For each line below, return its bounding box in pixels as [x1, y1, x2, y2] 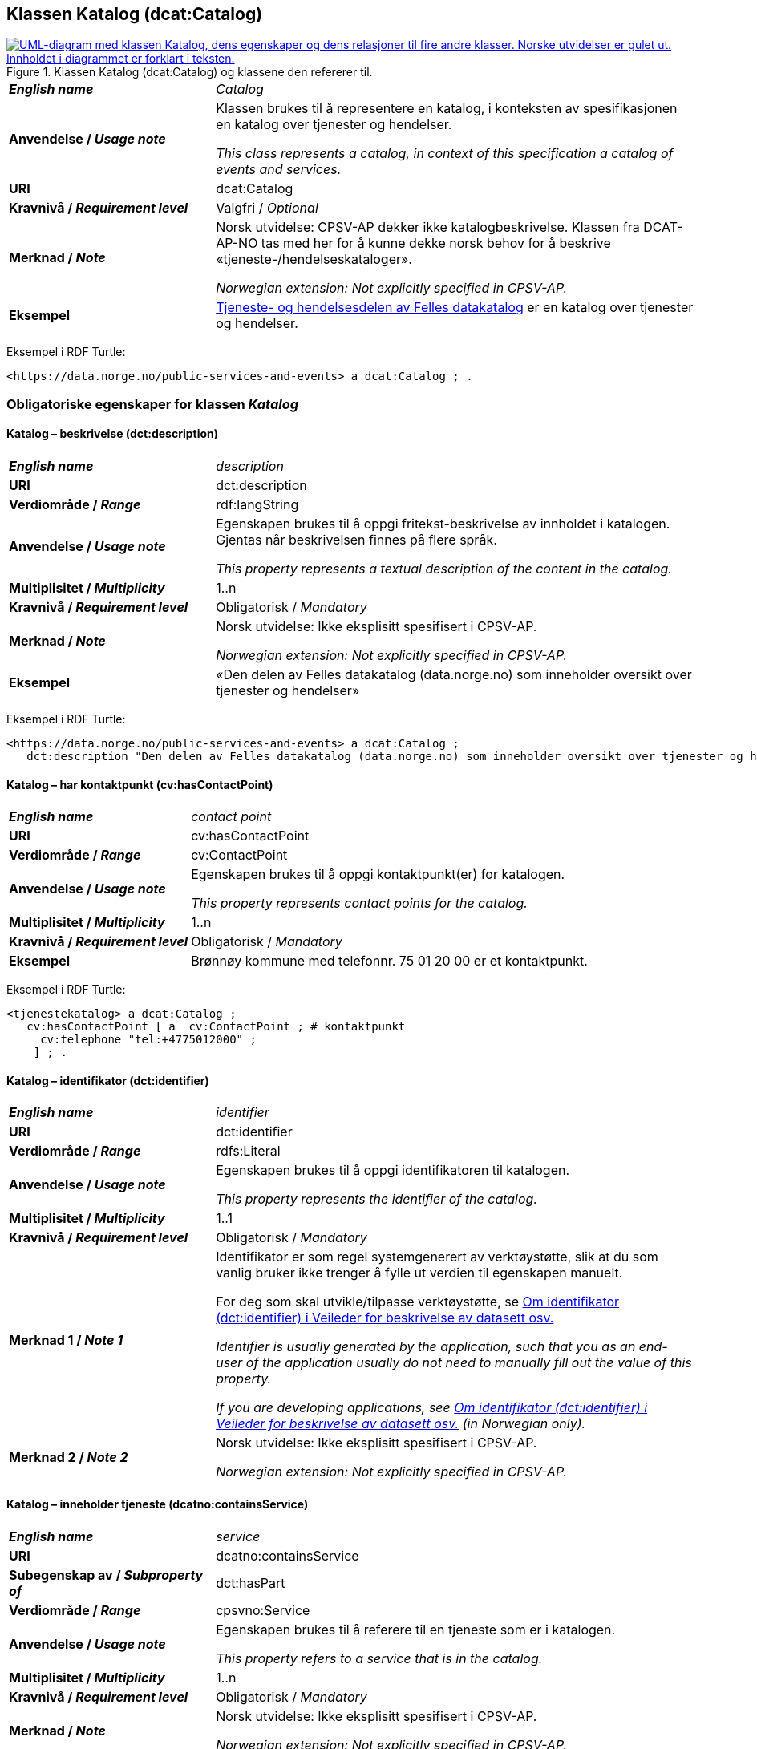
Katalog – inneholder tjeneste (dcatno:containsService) [6, 1497, 309, 1512]
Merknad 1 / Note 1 [9, 1332, 123, 1349]
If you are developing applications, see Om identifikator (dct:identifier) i [216, 1399, 648, 1416]
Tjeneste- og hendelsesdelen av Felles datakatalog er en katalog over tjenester [216, 299, 694, 316]
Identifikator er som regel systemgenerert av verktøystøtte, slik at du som [216, 1249, 658, 1265]
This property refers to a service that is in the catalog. [216, 1650, 543, 1666]
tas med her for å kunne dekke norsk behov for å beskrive [261, 235, 611, 252]
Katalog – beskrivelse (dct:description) [6, 427, 219, 441]
